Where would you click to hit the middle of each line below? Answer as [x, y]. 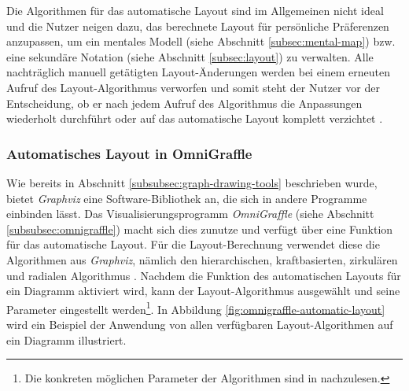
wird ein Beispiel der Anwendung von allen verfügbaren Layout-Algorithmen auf [200, 324]
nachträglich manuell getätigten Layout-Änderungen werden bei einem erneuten [199, 72]
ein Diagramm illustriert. [66, 339]
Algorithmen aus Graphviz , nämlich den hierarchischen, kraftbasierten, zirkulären [202, 259]
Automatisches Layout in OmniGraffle [129, 153]
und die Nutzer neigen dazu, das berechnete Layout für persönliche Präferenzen [198, 26]
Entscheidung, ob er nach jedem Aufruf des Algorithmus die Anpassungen [184, 103]
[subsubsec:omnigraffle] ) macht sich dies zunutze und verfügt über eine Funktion [200, 229]
